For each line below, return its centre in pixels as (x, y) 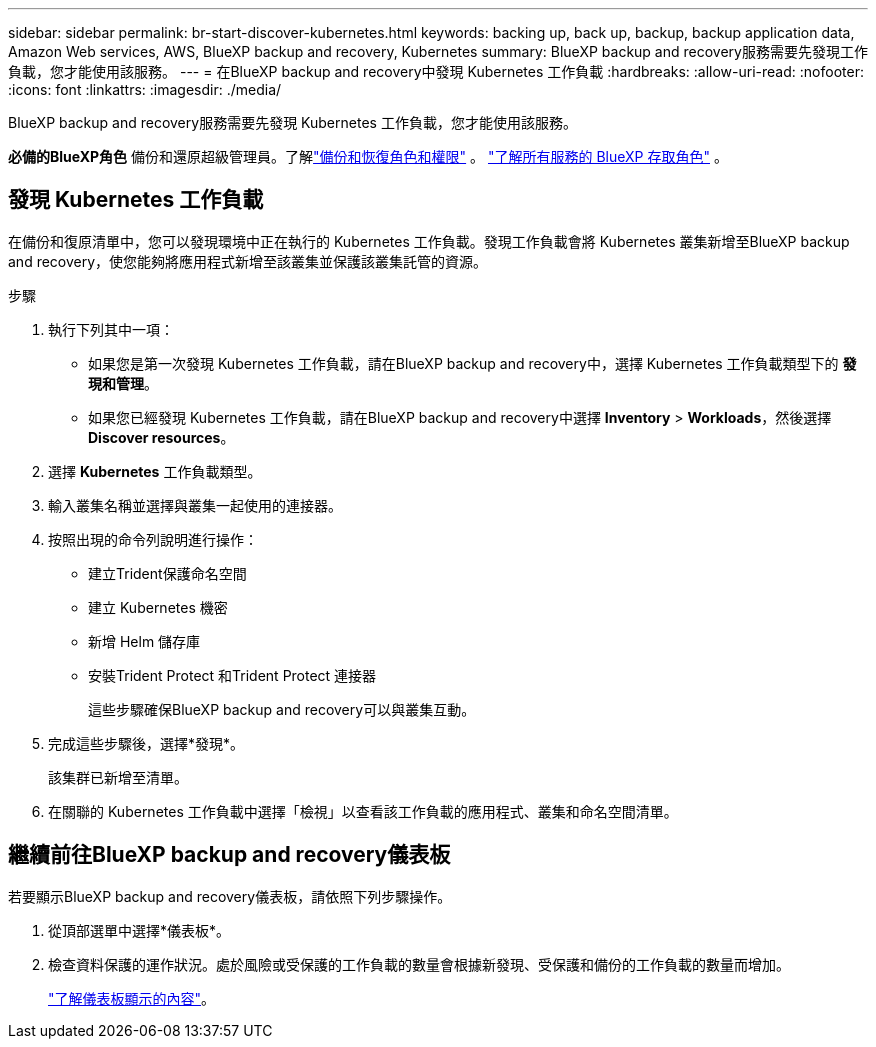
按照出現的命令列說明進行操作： (153, 539)
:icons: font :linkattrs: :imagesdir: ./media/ (145, 89)
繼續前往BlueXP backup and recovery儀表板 (229, 855)
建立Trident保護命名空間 (167, 573)
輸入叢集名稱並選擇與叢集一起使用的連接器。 (195, 505)
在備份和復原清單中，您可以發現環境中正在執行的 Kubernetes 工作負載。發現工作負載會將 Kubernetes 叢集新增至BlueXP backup (429, 241)
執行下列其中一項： (111, 329)
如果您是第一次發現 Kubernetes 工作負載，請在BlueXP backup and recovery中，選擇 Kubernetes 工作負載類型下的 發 (472, 363)
